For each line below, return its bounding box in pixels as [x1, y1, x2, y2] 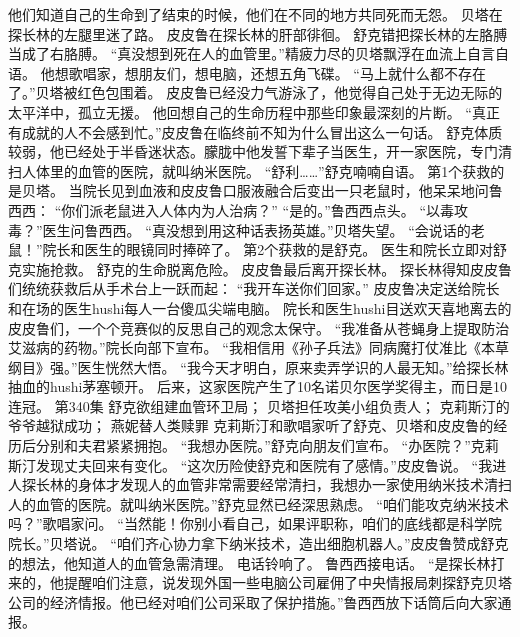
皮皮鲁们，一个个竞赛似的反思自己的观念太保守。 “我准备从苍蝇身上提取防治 [8, 317, 510, 338]
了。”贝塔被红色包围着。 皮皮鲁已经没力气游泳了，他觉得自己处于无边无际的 [8, 82, 503, 103]
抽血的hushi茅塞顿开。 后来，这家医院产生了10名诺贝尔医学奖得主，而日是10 [8, 376, 508, 397]
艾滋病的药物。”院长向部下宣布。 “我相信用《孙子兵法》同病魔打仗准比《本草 [8, 337, 509, 358]
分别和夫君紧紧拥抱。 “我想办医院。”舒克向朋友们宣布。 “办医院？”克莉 [35, 435, 499, 456]
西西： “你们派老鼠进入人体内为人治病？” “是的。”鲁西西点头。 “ [8, 199, 427, 220]
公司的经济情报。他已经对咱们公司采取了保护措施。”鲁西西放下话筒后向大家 [8, 591, 498, 612]
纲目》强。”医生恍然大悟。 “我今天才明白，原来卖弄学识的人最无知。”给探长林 [8, 356, 509, 377]
